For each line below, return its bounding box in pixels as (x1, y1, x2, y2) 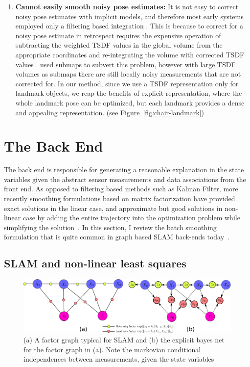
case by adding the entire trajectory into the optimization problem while (23, 212, 240, 223)
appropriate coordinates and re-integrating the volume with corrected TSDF (15, 49, 245, 59)
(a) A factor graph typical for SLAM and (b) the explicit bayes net (23, 335, 225, 345)
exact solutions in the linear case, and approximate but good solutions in (4, 203, 223, 213)
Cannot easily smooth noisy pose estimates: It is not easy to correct (15, 1, 239, 11)
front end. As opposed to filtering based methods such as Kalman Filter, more (4, 183, 238, 194)
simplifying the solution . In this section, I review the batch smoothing (4, 222, 217, 232)
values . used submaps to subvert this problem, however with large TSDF (15, 59, 236, 69)
